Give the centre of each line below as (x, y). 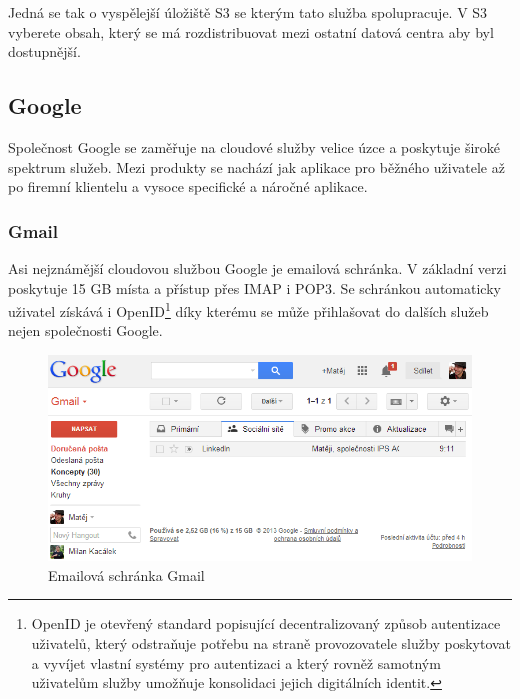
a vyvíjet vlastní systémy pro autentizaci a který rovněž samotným (236, 662)
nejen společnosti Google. (85, 330)
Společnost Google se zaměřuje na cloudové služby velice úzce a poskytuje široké (254, 146)
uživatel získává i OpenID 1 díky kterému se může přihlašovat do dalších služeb (248, 309)
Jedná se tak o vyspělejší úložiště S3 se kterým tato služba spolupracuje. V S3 (248, 12)
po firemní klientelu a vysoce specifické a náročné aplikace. (188, 186)
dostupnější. (44, 51)
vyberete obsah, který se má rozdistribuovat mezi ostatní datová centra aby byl (251, 31)
